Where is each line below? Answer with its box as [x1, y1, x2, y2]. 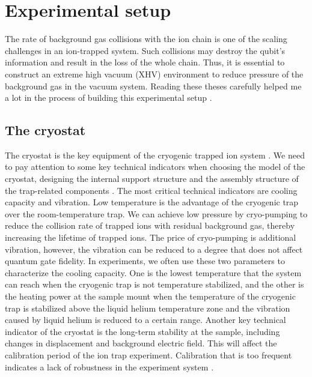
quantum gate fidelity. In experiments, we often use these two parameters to [5, 255, 285, 267]
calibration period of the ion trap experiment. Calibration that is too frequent [5, 348, 292, 361]
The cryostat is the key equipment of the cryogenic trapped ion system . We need [5, 148, 305, 161]
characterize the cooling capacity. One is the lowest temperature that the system [5, 266, 302, 279]
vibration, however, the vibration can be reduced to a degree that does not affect [5, 243, 303, 255]
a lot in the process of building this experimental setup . [5, 91, 212, 104]
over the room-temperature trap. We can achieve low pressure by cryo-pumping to [5, 207, 308, 220]
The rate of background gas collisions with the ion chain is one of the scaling [5, 32, 287, 45]
